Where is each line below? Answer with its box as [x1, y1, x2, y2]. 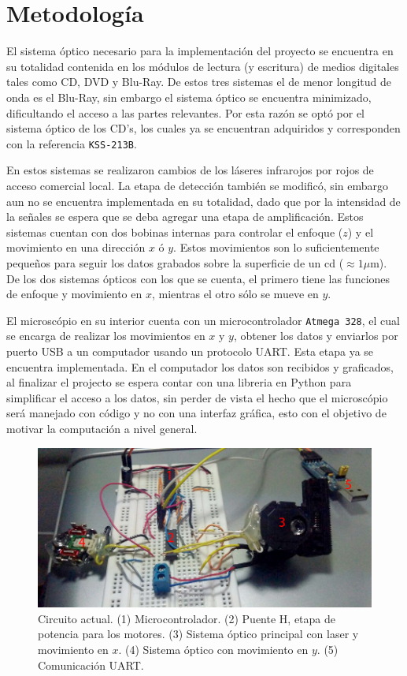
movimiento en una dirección [6, 239, 146, 256]
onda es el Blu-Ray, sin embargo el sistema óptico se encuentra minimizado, [6, 88, 372, 105]
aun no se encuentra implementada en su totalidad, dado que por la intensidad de [6, 192, 401, 209]
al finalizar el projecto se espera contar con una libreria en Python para [6, 374, 352, 390]
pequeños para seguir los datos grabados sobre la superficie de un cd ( [6, 254, 344, 271]
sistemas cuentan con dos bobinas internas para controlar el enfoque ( [6, 223, 343, 240]
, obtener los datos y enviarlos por [233, 327, 398, 344]
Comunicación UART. [38, 656, 144, 673]
